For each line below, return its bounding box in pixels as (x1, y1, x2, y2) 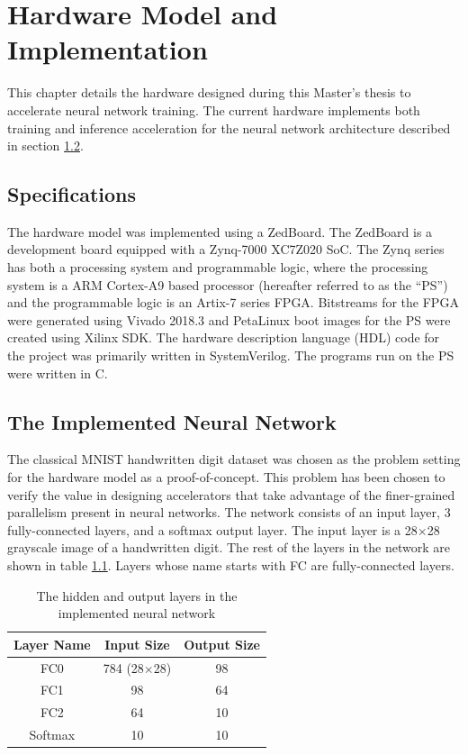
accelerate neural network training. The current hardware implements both (7, 100, 420, 119)
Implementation (7, 31, 208, 68)
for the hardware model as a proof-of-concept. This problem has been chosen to (7, 468, 445, 487)
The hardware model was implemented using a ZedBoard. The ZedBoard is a (7, 222, 433, 241)
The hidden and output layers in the (36, 586, 238, 605)
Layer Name (13, 634, 91, 653)
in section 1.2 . (7, 136, 84, 155)
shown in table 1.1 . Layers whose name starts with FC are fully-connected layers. (7, 556, 454, 574)
